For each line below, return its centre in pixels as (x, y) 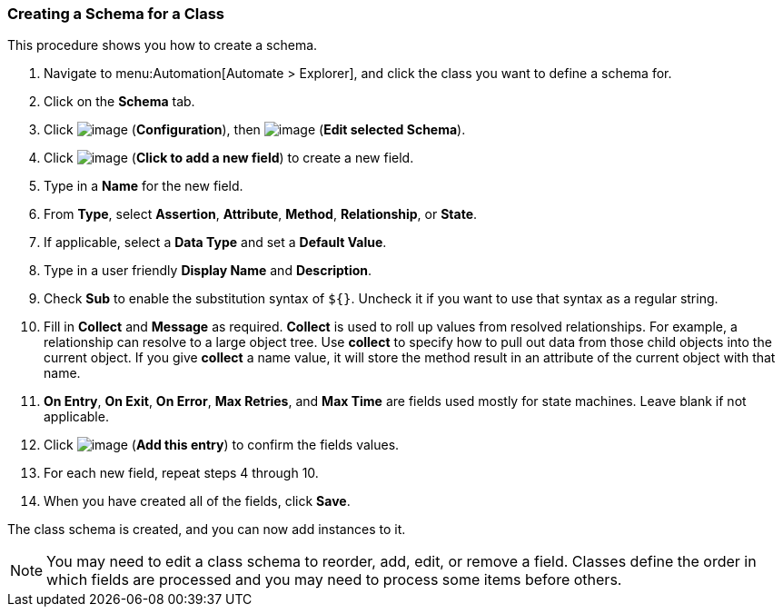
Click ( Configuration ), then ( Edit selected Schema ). (255, 130)
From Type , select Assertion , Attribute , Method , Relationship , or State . (261, 214)
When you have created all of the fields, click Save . (197, 501)
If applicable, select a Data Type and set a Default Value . (215, 243)
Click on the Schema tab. (119, 102)
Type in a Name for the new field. (144, 186)
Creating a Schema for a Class (116, 14)
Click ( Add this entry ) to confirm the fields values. (222, 445)
